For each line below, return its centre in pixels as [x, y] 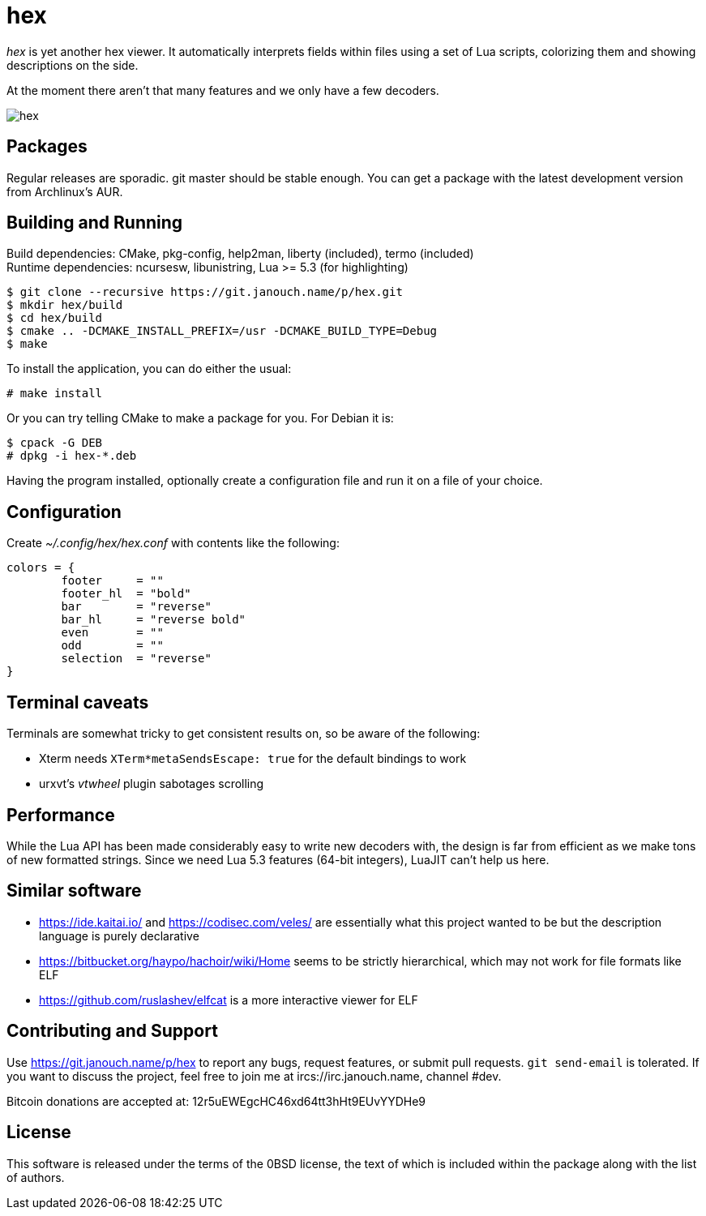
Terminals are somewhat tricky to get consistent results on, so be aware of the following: [244, 734]
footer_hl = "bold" [126, 594]
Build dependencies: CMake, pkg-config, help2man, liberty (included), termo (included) [240, 254]
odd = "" [112, 646]
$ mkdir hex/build [65, 305]
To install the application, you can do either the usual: [149, 369]
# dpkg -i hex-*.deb [72, 456]
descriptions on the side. [73, 65]
